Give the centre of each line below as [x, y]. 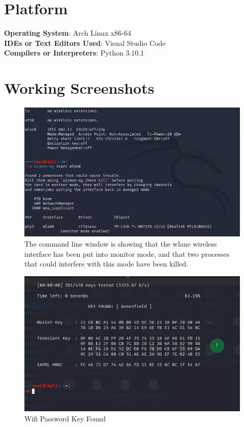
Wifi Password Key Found [65, 418]
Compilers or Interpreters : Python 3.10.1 [74, 53]
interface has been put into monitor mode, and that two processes [127, 253]
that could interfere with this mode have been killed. [106, 264]
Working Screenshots [79, 88]
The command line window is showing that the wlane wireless [121, 244]
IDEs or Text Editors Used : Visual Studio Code [85, 43]
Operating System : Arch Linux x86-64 [68, 33]
